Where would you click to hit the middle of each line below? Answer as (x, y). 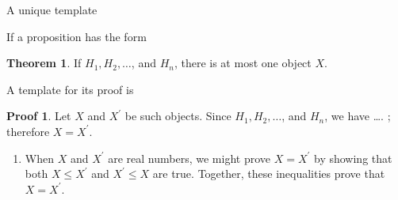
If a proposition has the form (77, 36)
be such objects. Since (178, 116)
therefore (28, 131)
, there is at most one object (243, 63)
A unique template (52, 9)
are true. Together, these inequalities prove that (269, 174)
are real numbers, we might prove (189, 158)
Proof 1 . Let (39, 116)
